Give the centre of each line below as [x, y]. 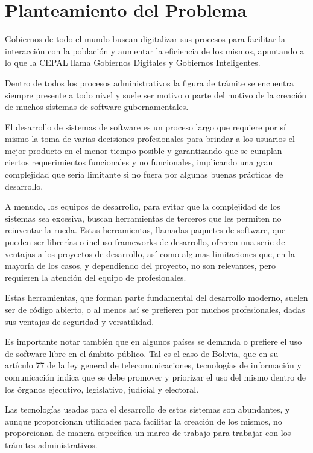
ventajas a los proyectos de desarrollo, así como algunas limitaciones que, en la [150, 253]
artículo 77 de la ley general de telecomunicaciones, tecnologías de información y [153, 365]
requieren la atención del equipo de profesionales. [96, 277]
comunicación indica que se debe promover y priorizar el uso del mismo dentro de [155, 377]
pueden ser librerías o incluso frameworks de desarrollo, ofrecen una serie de [145, 242]
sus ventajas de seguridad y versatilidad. [80, 321]
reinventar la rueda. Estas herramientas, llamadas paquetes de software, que [145, 230]
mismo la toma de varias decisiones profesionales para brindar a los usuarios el [150, 139]
